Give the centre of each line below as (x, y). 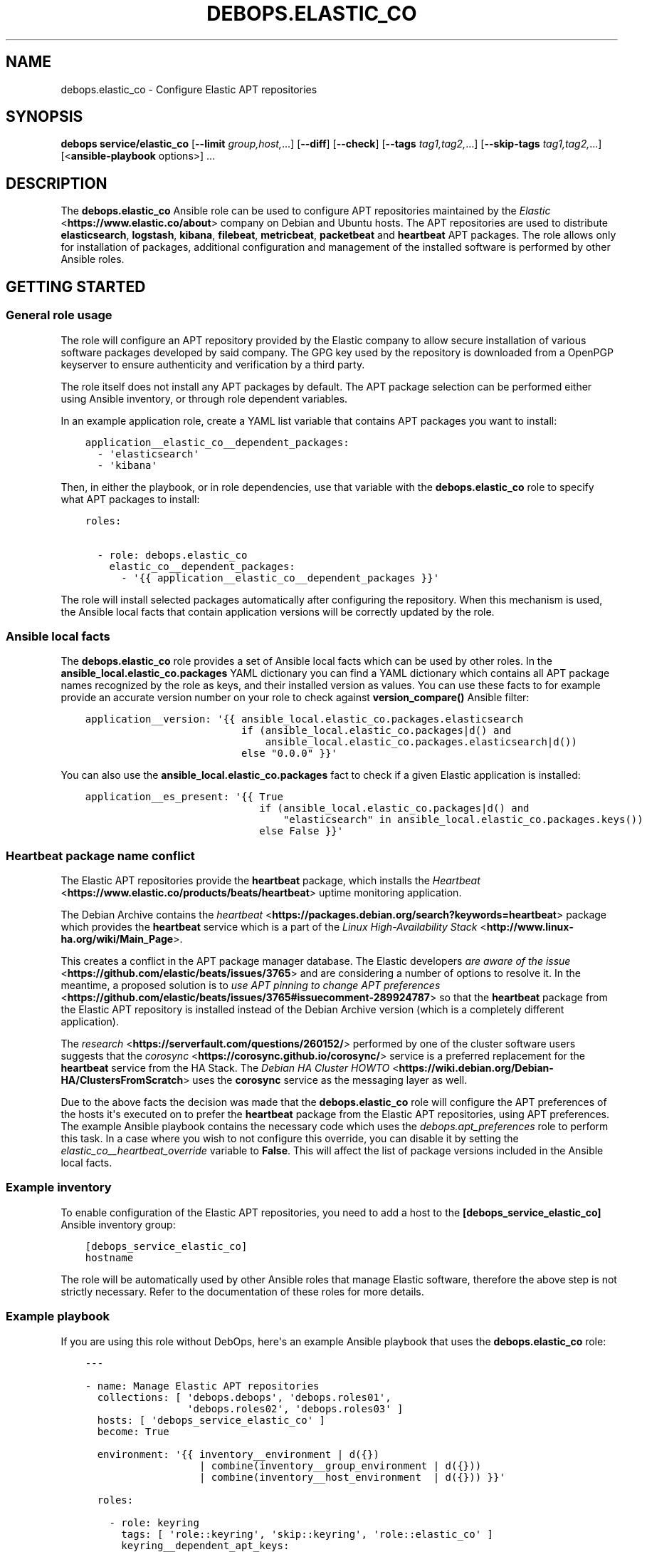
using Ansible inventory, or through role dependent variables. (204, 398)
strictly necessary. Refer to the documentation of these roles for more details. (242, 1291)
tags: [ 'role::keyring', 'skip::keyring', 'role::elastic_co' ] (307, 1534)
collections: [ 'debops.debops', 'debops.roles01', (244, 1397)
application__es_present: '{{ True (184, 797)
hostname (109, 1257)
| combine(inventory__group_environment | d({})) (340, 1465)
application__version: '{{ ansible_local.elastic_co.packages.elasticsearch (304, 719)
